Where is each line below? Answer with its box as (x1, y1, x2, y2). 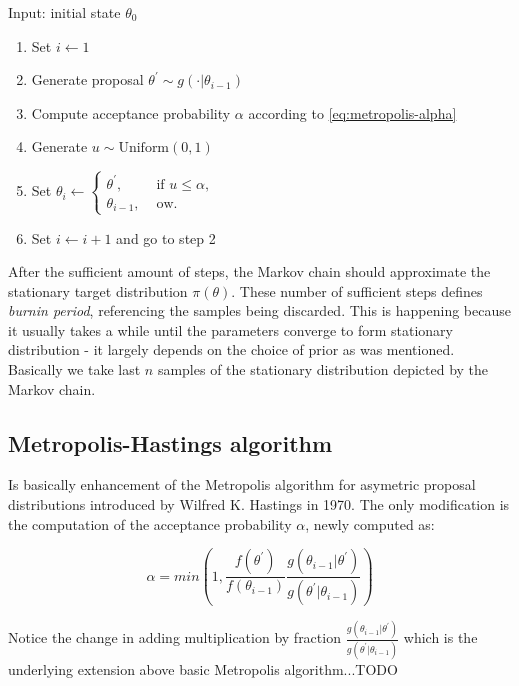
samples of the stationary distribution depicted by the (157, 359, 489, 380)
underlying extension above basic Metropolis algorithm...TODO (8, 658, 398, 679)
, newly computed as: (305, 513, 435, 534)
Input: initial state (8, 2, 121, 22)
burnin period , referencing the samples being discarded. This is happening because (8, 300, 511, 321)
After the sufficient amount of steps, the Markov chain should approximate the (8, 261, 491, 282)
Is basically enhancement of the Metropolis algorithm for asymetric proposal (8, 474, 476, 495)
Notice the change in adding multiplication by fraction (8, 627, 341, 648)
